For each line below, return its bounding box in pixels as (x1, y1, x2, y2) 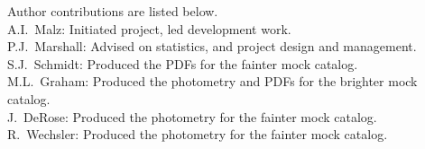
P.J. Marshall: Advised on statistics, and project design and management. (7, 37, 417, 56)
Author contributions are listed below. (7, 2, 218, 20)
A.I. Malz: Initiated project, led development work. (7, 19, 291, 38)
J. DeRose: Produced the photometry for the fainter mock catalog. (7, 107, 377, 126)
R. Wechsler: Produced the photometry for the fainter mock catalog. (7, 125, 388, 144)
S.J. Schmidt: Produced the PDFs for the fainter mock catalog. (7, 54, 358, 73)
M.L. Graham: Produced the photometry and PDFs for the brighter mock (7, 72, 418, 91)
